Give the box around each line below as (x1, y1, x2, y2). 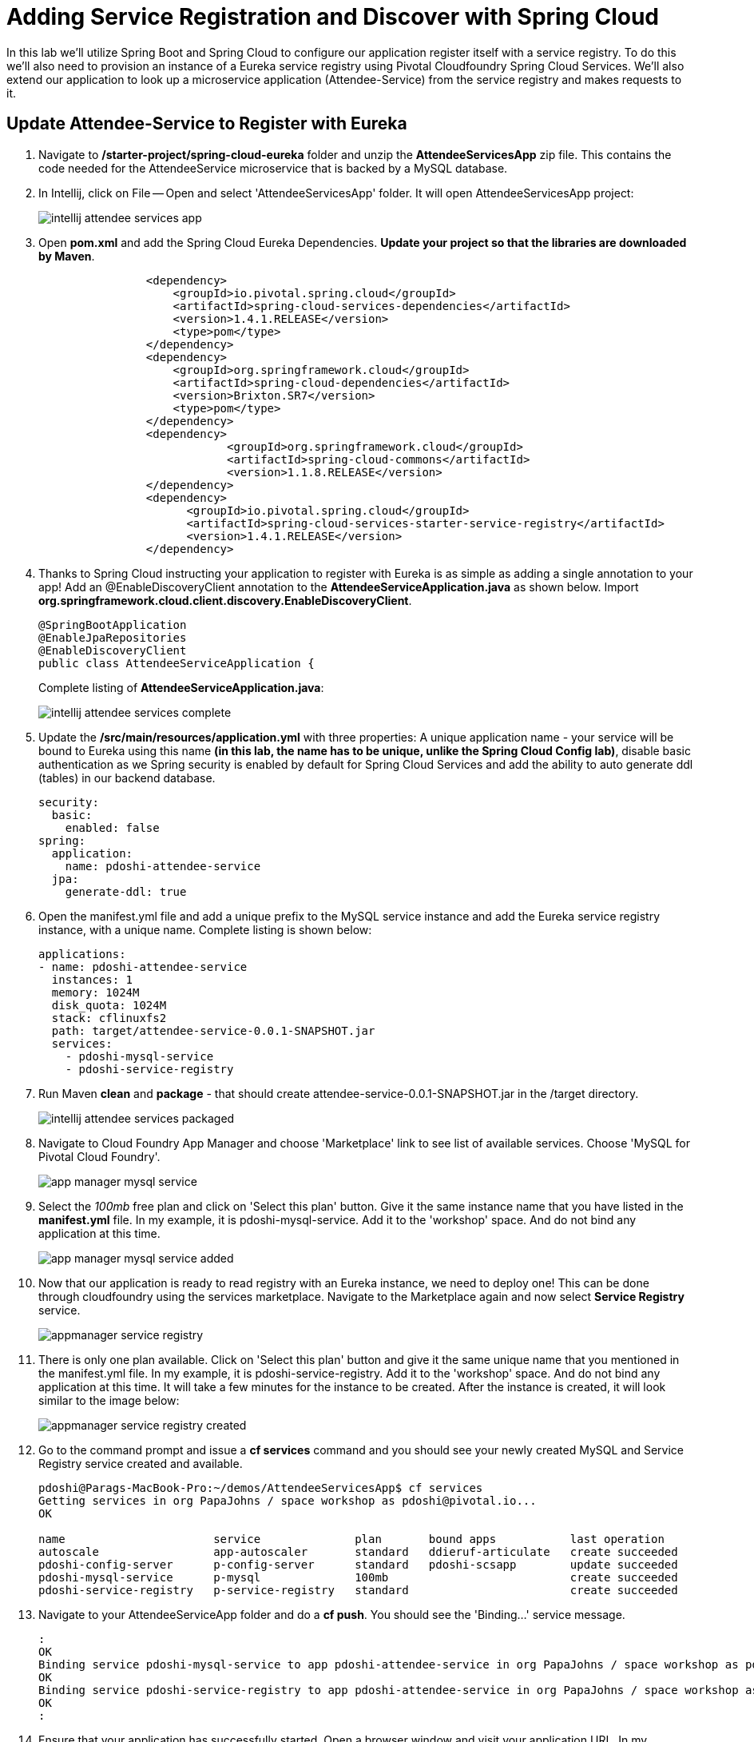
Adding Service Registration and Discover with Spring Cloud (6, 3, 659, 30)
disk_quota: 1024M (51, 998, 167, 1012)
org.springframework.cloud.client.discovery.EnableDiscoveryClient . (38, 593, 412, 607)
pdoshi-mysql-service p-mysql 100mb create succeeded (38, 1570, 678, 1584)
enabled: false (65, 821, 160, 834)
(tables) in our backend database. (38, 770, 216, 785)
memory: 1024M (51, 985, 140, 999)
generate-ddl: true (65, 885, 187, 898)
